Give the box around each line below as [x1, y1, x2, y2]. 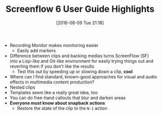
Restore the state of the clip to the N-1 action [17, 105, 108, 111]
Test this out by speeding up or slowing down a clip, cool [17, 68, 133, 75]
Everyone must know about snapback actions [9, 100, 106, 106]
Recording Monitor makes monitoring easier [9, 42, 99, 48]
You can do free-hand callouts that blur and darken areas [9, 95, 126, 101]
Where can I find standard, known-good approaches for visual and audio [9, 74, 157, 79]
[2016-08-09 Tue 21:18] [56, 20, 104, 26]
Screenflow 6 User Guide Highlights [5, 3, 155, 15]
